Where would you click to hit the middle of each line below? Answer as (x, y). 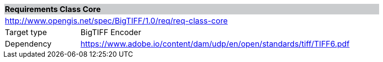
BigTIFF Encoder (111, 32)
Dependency (28, 44)
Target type (26, 32)
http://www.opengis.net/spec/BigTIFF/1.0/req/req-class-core (116, 21)
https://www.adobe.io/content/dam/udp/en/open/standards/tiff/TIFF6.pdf (215, 44)
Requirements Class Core (53, 9)
